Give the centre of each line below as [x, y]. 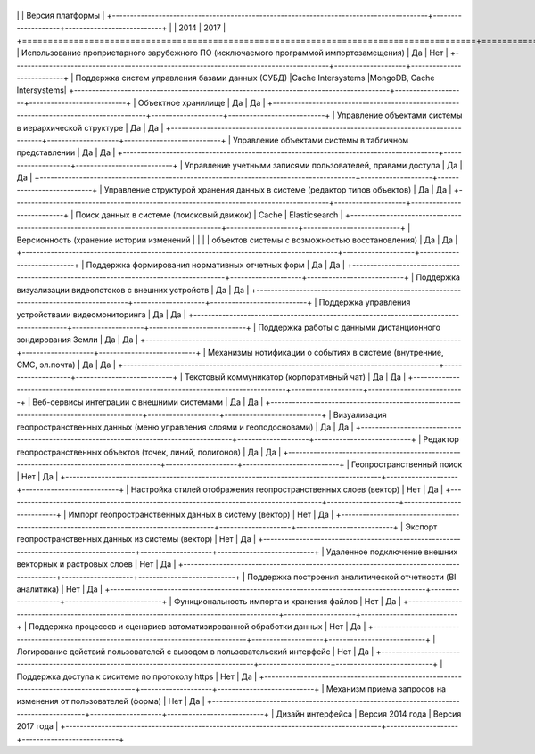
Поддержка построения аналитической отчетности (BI [351, 577]
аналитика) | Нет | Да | [59, 589]
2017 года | [37, 726]
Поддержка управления [365, 302]
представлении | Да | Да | [66, 152]
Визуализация [360, 414]
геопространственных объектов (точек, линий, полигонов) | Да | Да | [149, 452]
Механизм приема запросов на [386, 689]
